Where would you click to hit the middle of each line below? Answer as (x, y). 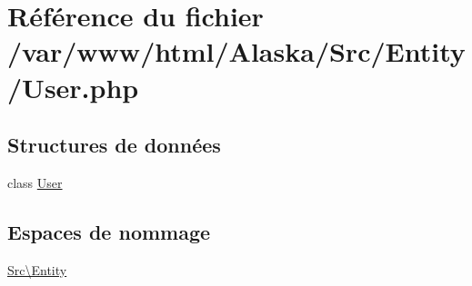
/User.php (73, 87)
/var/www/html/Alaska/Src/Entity (236, 51)
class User (35, 182)
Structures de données (114, 145)
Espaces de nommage (109, 231)
